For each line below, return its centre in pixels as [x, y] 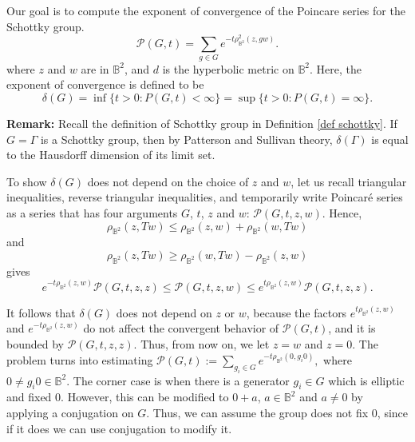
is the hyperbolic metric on [228, 68]
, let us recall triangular [349, 181]
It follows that [41, 312]
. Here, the [336, 68]
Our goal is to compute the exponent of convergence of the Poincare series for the [206, 10]
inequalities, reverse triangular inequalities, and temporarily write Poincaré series [205, 197]
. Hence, [342, 212]
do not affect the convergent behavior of [181, 328]
